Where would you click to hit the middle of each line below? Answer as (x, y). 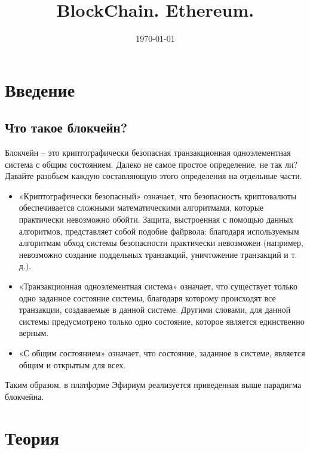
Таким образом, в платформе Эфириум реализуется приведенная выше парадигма (153, 385)
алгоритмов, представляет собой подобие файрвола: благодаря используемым (159, 231)
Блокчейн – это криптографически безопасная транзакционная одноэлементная (148, 152)
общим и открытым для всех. (72, 364)
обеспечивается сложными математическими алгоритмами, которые (141, 207)
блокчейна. (24, 396)
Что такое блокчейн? (66, 127)
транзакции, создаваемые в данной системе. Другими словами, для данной (155, 309)
